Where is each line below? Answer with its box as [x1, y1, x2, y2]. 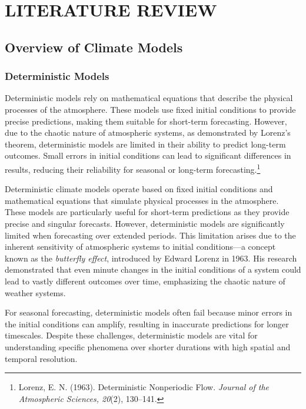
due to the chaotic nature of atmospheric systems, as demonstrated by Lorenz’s [5, 126, 291, 139]
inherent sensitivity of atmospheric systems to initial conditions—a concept [5, 240, 276, 253]
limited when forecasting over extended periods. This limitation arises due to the [5, 229, 296, 241]
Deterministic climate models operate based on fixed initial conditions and [5, 183, 273, 195]
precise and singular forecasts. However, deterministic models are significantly [5, 217, 285, 229]
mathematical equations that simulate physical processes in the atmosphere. [5, 194, 279, 206]
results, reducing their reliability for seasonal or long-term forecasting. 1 [5, 161, 261, 175]
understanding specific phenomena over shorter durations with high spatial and [5, 340, 291, 353]
